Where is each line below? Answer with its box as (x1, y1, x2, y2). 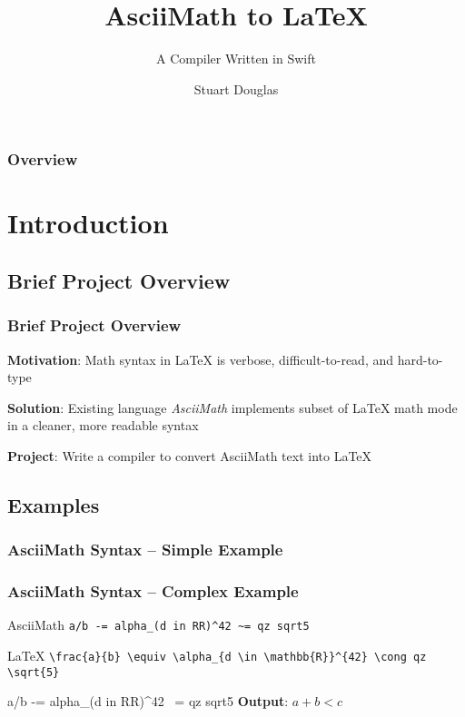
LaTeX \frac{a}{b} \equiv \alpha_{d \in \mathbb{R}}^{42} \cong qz (7, 646, 427, 665)
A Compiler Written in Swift (156, 49, 316, 68)
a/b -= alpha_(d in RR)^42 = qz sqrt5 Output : (7, 692, 289, 711)
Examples (7, 490, 100, 518)
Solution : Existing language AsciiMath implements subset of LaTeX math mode (7, 398, 458, 417)
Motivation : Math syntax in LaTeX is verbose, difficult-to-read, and (7, 349, 394, 368)
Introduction (7, 204, 169, 241)
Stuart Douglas (193, 79, 279, 98)
